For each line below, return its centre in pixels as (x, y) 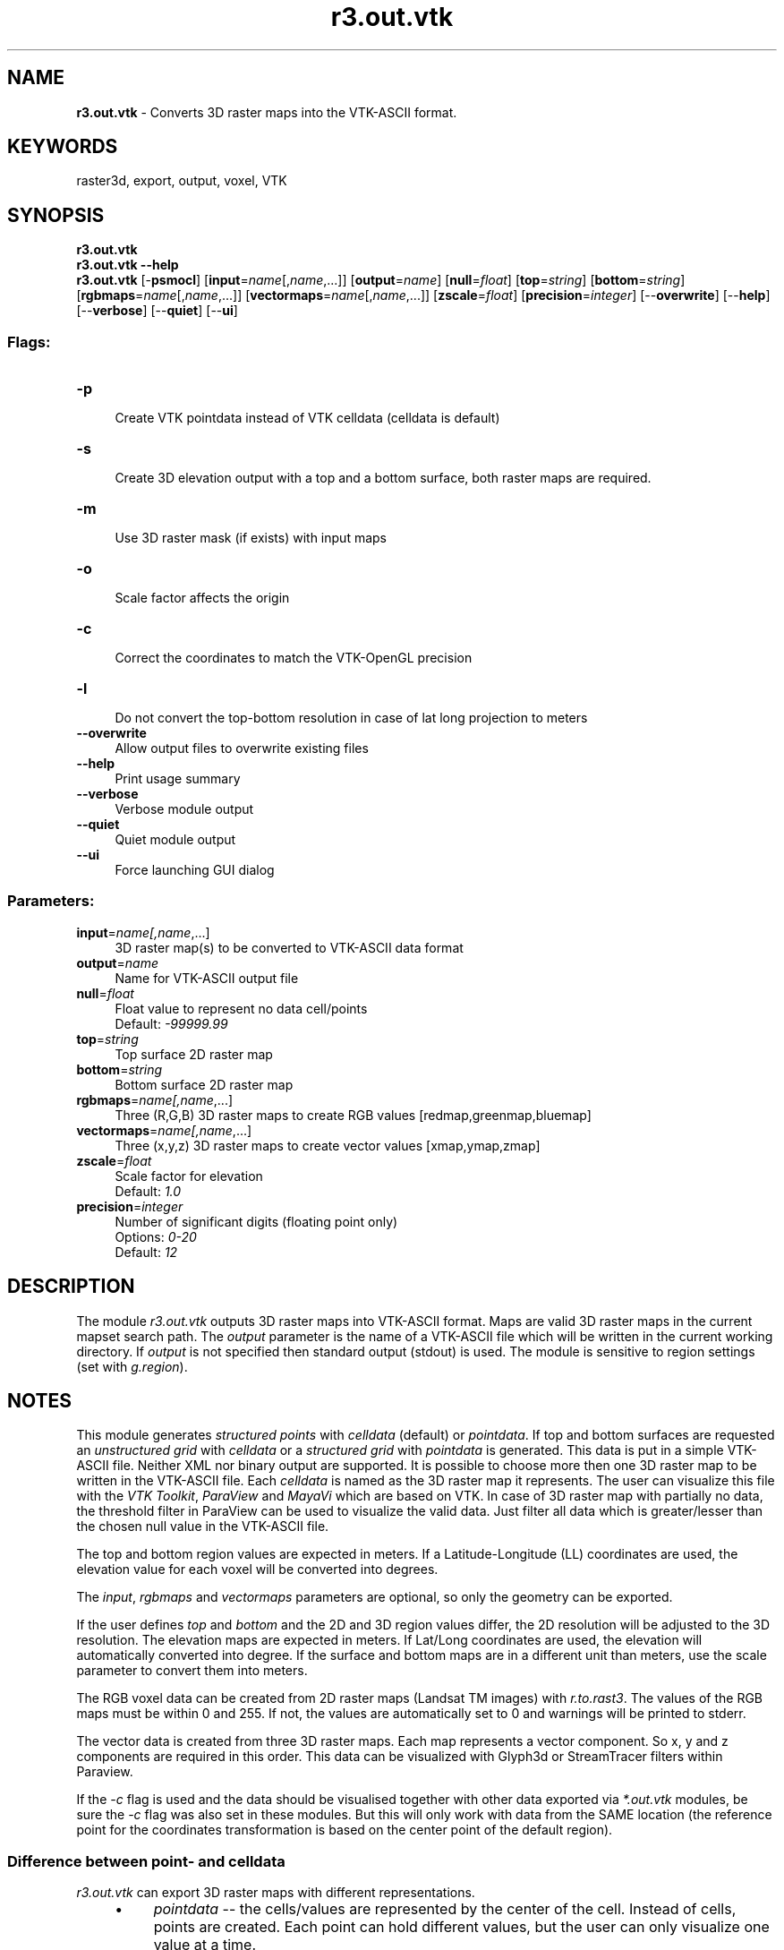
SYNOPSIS (56, 215)
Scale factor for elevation (189, 1176)
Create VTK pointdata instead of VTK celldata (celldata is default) (307, 418)
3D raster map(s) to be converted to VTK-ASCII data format (289, 947)
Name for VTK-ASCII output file (207, 978)
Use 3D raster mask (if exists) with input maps (251, 538)
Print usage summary (178, 779)
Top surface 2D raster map (194, 1054)
